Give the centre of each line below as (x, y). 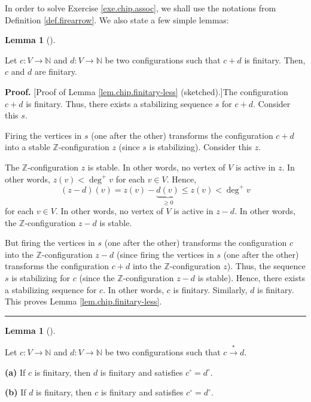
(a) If (15, 372)
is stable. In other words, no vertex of (156, 167)
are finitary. (56, 71)
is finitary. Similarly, (210, 289)
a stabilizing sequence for (51, 289)
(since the (97, 278)
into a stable (28, 147)
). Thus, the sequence (266, 266)
